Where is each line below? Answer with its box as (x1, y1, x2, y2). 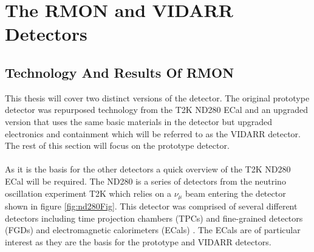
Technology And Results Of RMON (5, 63, 234, 81)
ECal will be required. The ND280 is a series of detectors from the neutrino (5, 174, 286, 187)
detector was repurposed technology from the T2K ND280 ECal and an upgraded (5, 103, 308, 116)
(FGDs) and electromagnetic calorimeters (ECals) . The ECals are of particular (5, 223, 301, 236)
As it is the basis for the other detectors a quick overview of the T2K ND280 (5, 163, 291, 175)
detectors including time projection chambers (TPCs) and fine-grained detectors (5, 211, 303, 224)
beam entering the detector (185, 186, 286, 199)
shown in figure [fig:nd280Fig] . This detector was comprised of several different (5, 199, 298, 212)
